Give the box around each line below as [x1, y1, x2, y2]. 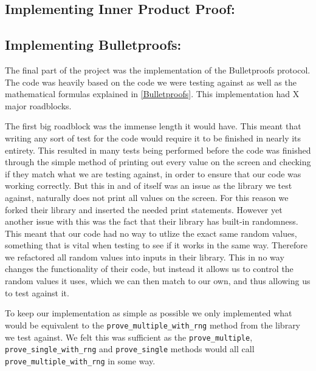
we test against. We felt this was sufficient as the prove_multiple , [5, 330, 253, 343]
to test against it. [5, 286, 69, 299]
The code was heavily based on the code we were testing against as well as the [5, 75, 297, 88]
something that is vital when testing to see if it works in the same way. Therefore [5, 239, 307, 251]
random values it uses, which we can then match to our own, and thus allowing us [5, 274, 311, 287]
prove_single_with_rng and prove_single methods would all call [5, 342, 255, 355]
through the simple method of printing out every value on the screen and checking [5, 155, 311, 168]
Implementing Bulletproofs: [5, 35, 182, 54]
